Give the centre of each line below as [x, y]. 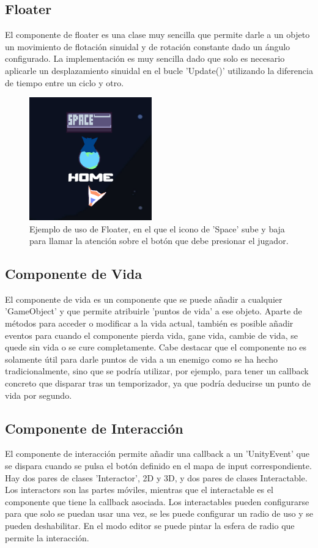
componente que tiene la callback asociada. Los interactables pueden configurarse [157, 501]
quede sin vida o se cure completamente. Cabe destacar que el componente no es [156, 347]
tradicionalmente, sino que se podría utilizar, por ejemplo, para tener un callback [157, 371]
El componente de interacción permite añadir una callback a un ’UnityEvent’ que [157, 454]
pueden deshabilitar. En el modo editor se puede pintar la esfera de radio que [150, 525]
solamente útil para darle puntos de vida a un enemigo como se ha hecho [141, 359]
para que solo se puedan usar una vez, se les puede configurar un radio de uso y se [159, 513]
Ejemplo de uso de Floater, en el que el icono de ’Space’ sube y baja [157, 228]
